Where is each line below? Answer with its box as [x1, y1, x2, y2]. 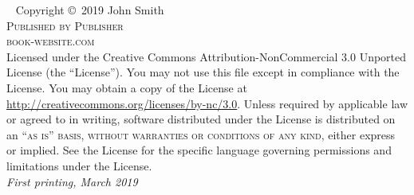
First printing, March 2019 [6, 173, 138, 189]
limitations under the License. [6, 157, 152, 174]
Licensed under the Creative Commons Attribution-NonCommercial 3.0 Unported [6, 48, 407, 64]
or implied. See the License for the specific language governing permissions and [6, 142, 392, 158]
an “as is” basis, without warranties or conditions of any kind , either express [6, 126, 396, 142]
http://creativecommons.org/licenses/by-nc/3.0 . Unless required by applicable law [6, 95, 408, 111]
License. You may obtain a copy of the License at [6, 79, 247, 96]
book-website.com [6, 33, 95, 49]
